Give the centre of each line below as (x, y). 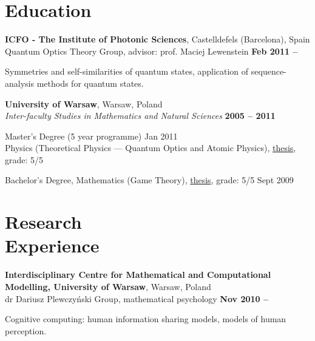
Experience (52, 245)
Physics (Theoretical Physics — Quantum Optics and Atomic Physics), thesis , (151, 148)
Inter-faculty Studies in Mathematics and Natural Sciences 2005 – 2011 (140, 116)
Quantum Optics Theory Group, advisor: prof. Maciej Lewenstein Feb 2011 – (151, 51)
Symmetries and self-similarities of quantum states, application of (127, 71)
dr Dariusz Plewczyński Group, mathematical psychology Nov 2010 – (137, 298)
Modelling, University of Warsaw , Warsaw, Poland (108, 286)
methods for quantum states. (90, 83)
